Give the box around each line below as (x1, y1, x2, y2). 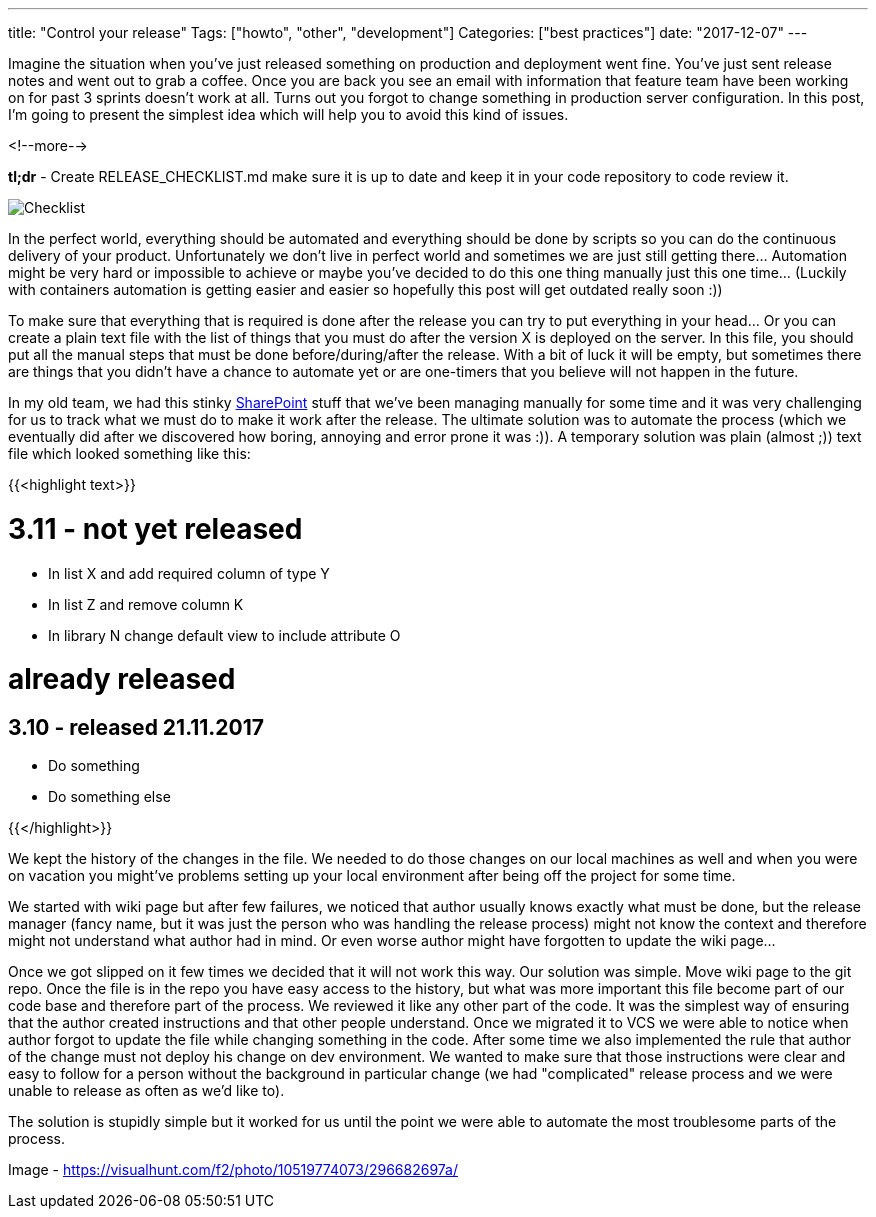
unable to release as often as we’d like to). (8, 1082, 285, 1100)
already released (8, 662, 236, 697)
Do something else (48, 788, 171, 806)
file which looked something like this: (8, 445, 251, 462)
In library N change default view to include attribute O (48, 626, 401, 644)
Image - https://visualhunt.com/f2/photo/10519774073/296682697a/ (8, 1161, 458, 1179)
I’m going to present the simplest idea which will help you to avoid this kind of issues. (8, 106, 569, 123)
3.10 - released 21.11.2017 (8, 715, 265, 740)
